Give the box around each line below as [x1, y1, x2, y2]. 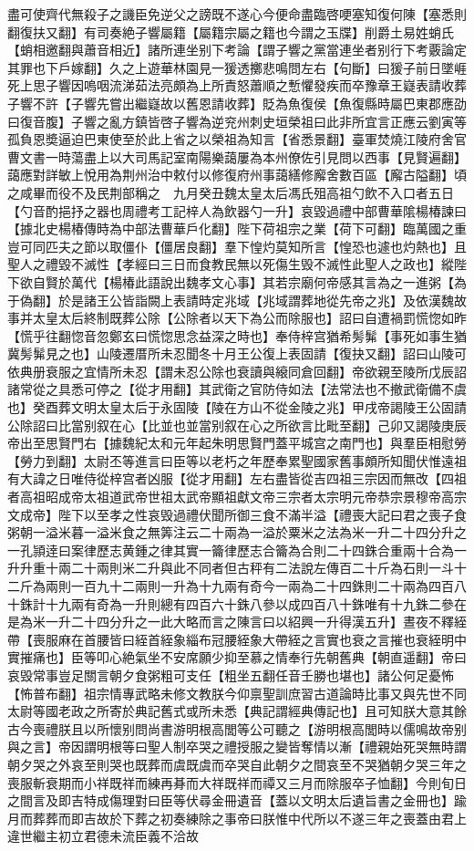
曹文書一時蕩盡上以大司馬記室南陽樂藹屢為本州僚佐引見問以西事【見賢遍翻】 [7, 147, 467, 166]
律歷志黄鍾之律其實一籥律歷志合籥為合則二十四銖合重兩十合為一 [83, 540, 467, 559]
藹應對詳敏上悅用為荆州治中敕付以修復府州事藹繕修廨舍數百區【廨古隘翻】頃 [7, 165, 467, 184]
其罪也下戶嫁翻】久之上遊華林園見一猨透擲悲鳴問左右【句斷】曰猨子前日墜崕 [7, 57, 467, 77]
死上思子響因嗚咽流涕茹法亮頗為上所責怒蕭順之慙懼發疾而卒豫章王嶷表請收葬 [7, 76, 467, 95]
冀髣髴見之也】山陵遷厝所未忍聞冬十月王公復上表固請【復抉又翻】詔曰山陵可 [7, 344, 467, 363]
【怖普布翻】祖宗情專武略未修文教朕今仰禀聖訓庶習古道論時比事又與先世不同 [7, 683, 467, 702]
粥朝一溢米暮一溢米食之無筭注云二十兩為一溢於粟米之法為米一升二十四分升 [7, 523, 454, 542]
